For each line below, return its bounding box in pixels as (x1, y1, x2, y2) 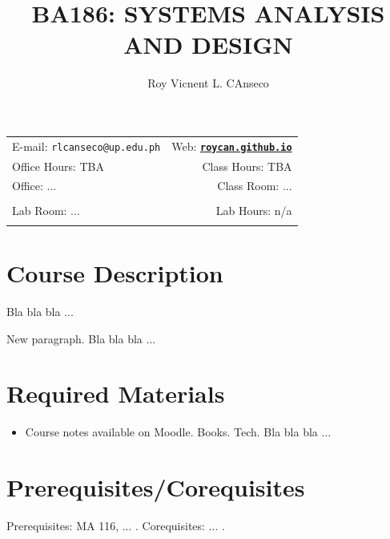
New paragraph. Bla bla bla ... (6, 330, 156, 346)
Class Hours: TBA (202, 157, 292, 174)
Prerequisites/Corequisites (6, 471, 305, 504)
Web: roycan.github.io (171, 137, 292, 154)
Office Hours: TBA (12, 157, 105, 174)
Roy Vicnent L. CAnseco (147, 75, 269, 91)
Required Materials (6, 377, 225, 410)
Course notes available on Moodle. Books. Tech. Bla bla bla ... (25, 423, 332, 440)
